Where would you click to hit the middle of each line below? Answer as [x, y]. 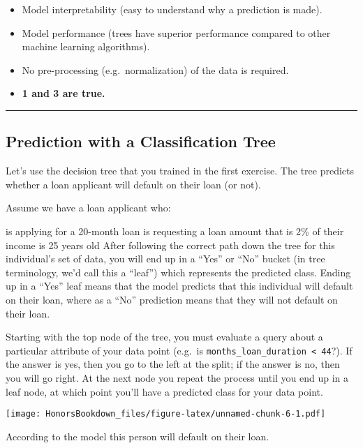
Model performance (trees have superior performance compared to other [176, 32]
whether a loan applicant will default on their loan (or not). [133, 184]
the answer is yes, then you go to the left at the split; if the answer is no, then [173, 364]
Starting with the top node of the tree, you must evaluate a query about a [164, 337]
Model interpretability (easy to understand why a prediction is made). [172, 9]
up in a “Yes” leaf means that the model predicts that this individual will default [179, 286]
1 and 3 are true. [64, 93]
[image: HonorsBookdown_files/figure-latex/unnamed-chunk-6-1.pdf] [166, 414]
